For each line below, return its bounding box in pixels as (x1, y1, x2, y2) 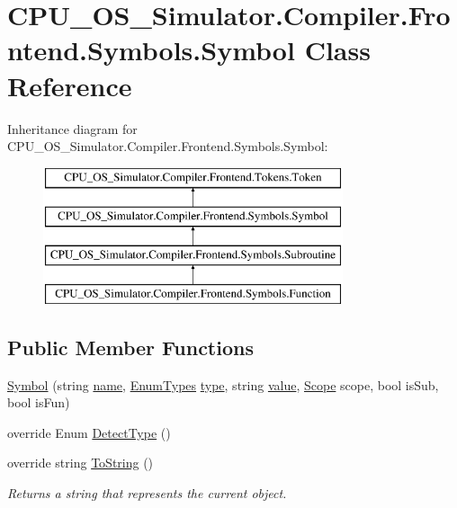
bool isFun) (7, 393, 70, 412)
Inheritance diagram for (7, 119, 138, 138)
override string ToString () (7, 453, 154, 472)
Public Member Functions (7, 333, 254, 361)
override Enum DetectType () (7, 423, 171, 441)
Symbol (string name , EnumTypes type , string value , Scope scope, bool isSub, (7, 375, 439, 394)
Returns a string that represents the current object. (7, 484, 287, 503)
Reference (7, 67, 132, 103)
